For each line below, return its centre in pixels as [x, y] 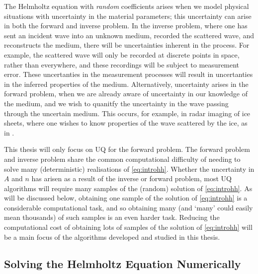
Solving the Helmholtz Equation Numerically [123, 263]
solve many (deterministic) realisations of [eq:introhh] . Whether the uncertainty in [129, 169]
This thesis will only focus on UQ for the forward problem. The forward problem [127, 149]
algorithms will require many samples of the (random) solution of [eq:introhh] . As [128, 188]
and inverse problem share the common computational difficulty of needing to [122, 159]
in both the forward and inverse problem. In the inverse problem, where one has [126, 26]
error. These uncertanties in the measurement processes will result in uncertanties [129, 74]
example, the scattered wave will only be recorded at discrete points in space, [122, 54]
